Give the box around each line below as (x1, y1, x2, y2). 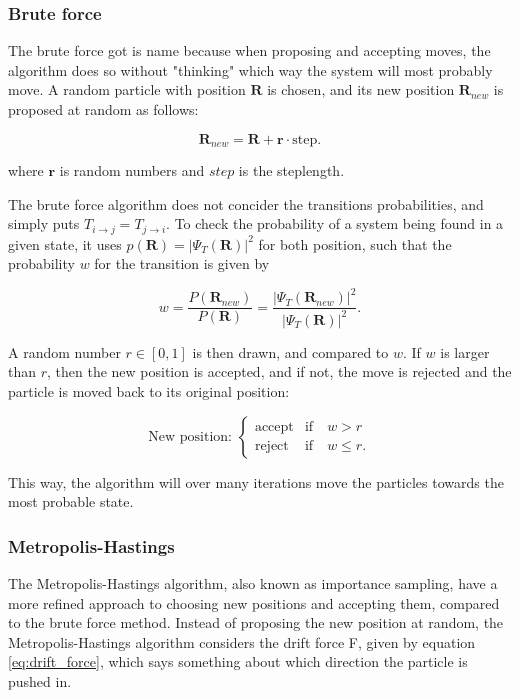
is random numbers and (59, 160, 205, 181)
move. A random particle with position (8, 79, 246, 100)
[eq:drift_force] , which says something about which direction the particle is (8, 651, 468, 672)
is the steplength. (238, 160, 345, 181)
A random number (8, 341, 121, 362)
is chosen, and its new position (267, 79, 455, 100)
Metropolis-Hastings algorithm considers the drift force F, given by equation (8, 631, 476, 652)
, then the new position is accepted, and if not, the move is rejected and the (47, 361, 512, 382)
